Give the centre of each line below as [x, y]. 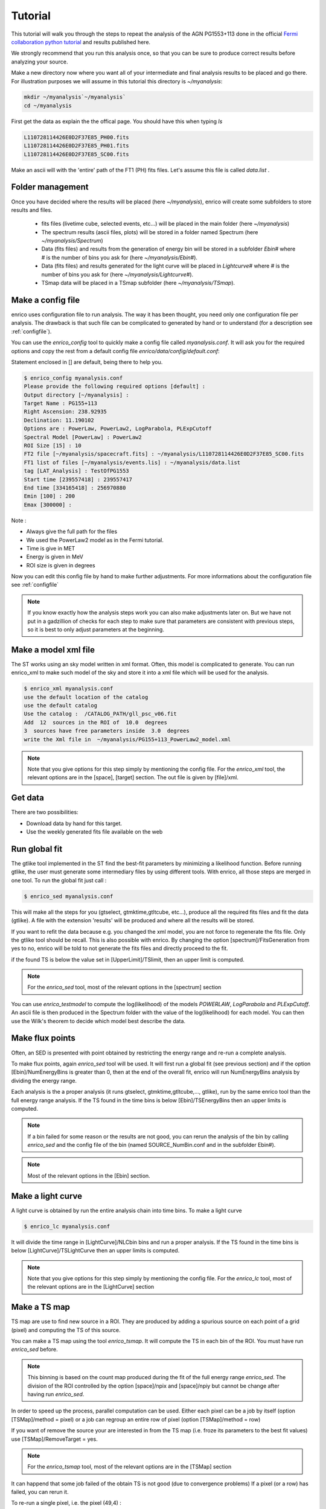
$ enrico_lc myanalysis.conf [67, 1226]
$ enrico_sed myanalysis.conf [69, 896]
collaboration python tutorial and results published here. [81, 42]
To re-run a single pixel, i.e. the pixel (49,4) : [66, 1503]
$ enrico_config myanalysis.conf [73, 378]
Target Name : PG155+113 [61, 404]
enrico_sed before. [35, 1350]
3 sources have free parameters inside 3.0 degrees [107, 731]
